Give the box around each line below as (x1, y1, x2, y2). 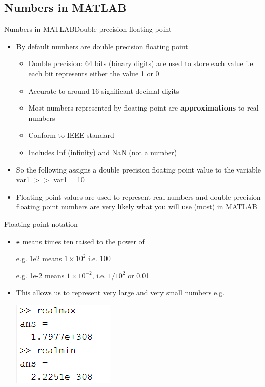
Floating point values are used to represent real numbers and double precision (16, 191, 261, 202)
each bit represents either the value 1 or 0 (28, 68, 159, 78)
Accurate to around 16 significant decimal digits (28, 85, 179, 96)
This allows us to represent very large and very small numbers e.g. (16, 287, 225, 298)
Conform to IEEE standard (28, 130, 114, 140)
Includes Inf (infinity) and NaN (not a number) (28, 146, 177, 157)
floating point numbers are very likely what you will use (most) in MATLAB (16, 201, 257, 212)
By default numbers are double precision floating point (16, 40, 188, 51)
